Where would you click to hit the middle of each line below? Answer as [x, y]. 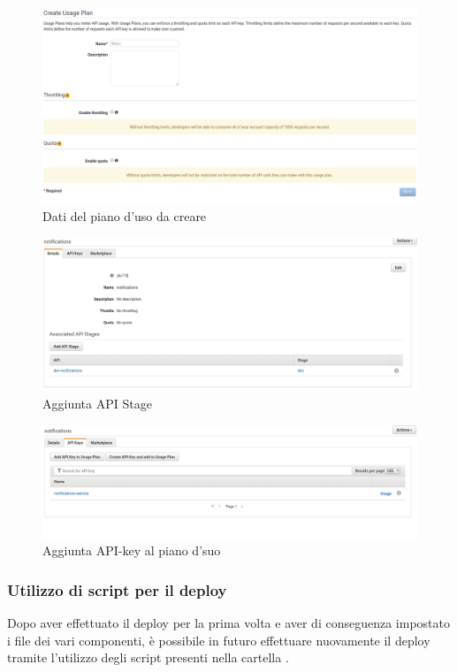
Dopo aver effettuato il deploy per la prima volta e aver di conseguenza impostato [228, 622]
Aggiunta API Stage [97, 404]
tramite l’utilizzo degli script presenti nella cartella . [148, 657]
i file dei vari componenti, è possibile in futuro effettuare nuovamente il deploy [219, 640]
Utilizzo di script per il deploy [117, 589]
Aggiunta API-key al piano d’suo [132, 550]
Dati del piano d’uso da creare [125, 216]
